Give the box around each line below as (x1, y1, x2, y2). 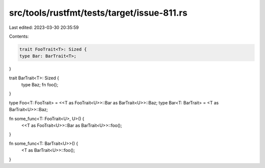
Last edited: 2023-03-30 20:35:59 (9, 24, 79, 30)
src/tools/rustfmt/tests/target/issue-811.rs (9, 7, 187, 18)
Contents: (9, 33, 29, 39)
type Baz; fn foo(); (21, 82, 58, 88)
